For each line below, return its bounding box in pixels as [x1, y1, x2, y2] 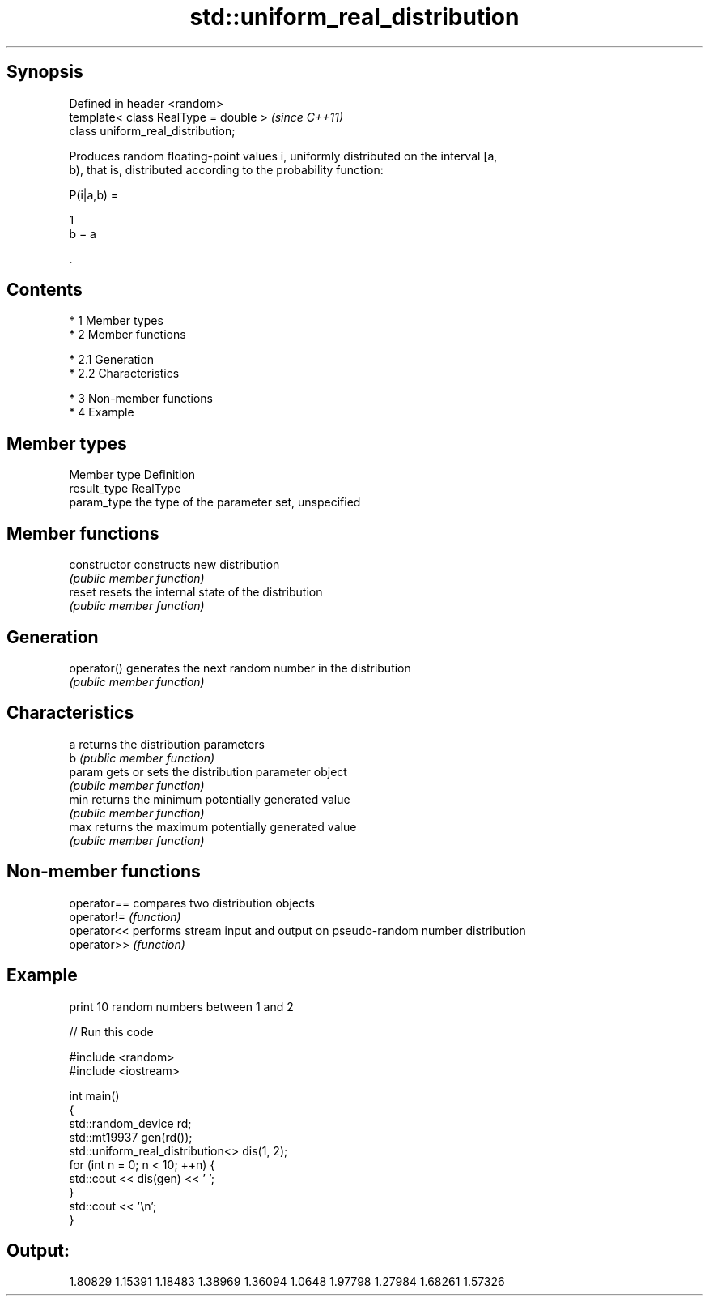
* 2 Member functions [69, 327, 186, 342]
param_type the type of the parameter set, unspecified [69, 495, 361, 510]
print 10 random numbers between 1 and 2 [69, 999, 294, 1014]
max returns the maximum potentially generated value [69, 819, 357, 834]
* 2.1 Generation [69, 352, 155, 367]
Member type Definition [69, 467, 195, 482]
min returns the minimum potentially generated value [69, 792, 350, 806]
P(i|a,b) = [69, 187, 119, 202]
